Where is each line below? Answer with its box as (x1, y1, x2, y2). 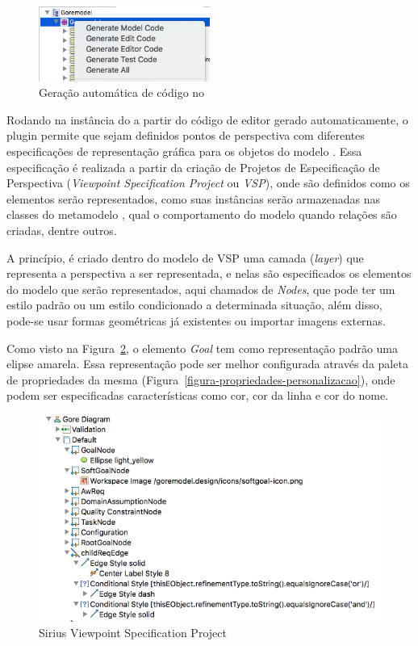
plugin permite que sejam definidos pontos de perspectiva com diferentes (6, 127, 365, 144)
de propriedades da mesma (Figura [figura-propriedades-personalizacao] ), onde (6, 371, 395, 388)
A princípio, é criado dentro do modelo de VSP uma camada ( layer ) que (6, 249, 364, 266)
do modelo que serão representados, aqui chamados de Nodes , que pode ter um (6, 280, 395, 297)
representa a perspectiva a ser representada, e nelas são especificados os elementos (6, 265, 412, 282)
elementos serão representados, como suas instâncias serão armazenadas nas (6, 190, 380, 207)
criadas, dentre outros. (6, 222, 117, 239)
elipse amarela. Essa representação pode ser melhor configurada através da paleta (6, 355, 408, 372)
